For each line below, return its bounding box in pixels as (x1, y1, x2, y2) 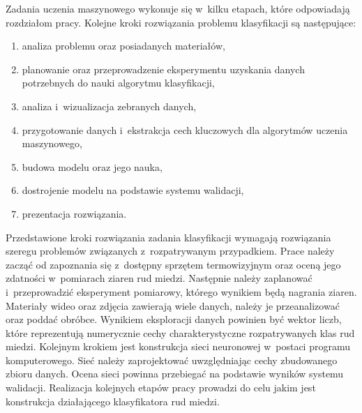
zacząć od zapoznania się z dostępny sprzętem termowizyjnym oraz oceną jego (6, 257, 341, 271)
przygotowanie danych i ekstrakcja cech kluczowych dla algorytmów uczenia (22, 122, 348, 137)
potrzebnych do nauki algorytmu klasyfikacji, (22, 75, 215, 90)
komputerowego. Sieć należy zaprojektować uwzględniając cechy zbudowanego (6, 352, 338, 367)
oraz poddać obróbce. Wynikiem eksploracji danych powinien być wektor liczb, (6, 312, 342, 326)
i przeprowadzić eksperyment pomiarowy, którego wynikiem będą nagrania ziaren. (6, 284, 357, 299)
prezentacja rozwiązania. (22, 206, 127, 220)
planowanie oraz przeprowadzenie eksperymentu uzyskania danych (22, 61, 305, 76)
